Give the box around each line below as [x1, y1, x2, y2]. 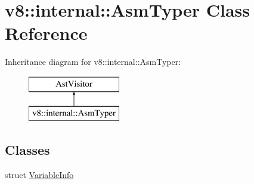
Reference [5, 21, 88, 45]
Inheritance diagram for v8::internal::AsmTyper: [5, 55, 181, 68]
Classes [5, 141, 50, 159]
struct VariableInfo [5, 169, 74, 181]
